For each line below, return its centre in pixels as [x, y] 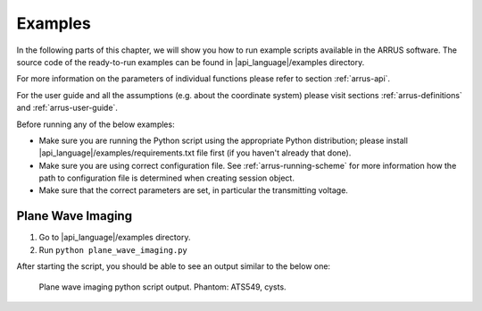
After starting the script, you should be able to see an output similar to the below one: [173, 266]
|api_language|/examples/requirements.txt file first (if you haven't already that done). [195, 153]
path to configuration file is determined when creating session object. [166, 178]
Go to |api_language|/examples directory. [115, 238]
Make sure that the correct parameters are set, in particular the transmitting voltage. [193, 190]
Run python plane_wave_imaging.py [113, 249]
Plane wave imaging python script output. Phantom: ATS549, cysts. [162, 287]
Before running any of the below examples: [96, 124]
